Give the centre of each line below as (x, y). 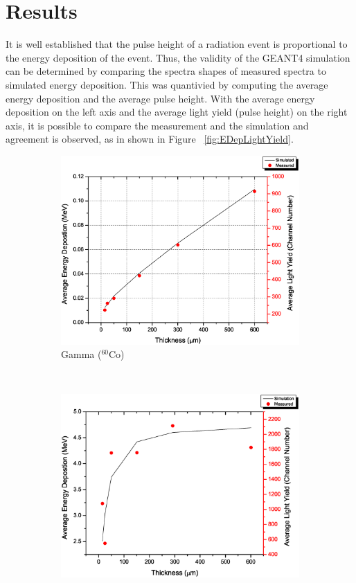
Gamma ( (81, 354)
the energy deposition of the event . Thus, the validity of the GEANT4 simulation (178, 57)
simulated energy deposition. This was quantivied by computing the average (167, 84)
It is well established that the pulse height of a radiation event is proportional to (177, 44)
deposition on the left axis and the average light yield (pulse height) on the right (177, 112)
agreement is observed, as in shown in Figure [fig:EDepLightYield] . (150, 139)
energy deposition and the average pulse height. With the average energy (160, 98)
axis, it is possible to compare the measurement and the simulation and (157, 125)
